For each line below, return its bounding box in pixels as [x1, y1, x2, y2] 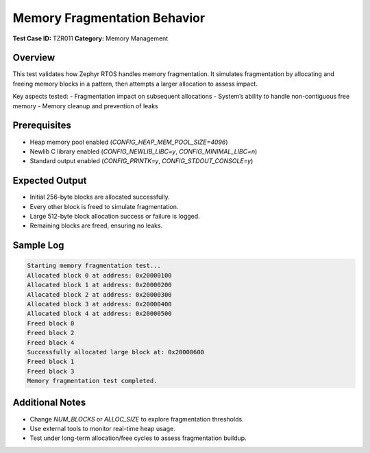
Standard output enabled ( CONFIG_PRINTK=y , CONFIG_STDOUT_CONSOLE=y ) [29, 157, 254, 165]
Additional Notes [12, 397, 86, 408]
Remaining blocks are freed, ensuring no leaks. [29, 221, 163, 230]
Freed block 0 [27, 319, 75, 327]
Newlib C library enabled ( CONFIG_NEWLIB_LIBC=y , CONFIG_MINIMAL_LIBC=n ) [29, 147, 258, 156]
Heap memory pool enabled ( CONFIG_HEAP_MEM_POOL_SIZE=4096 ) [29, 138, 229, 146]
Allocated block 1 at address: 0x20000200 [27, 281, 172, 289]
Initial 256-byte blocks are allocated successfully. [29, 193, 171, 201]
